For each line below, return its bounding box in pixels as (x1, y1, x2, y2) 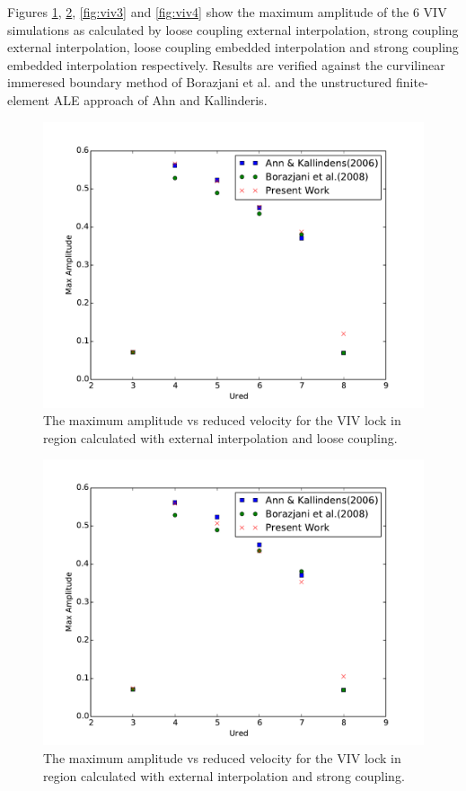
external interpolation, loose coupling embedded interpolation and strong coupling (7, 38, 459, 57)
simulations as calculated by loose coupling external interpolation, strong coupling (7, 20, 459, 39)
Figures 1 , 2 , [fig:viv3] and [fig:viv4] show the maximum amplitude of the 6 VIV (7, 3, 447, 21)
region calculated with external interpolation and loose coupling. (43, 428, 398, 447)
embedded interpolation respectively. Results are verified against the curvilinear (7, 55, 445, 74)
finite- (396, 73, 428, 92)
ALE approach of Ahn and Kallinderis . (53, 90, 268, 109)
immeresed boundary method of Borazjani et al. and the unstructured (7, 73, 392, 92)
